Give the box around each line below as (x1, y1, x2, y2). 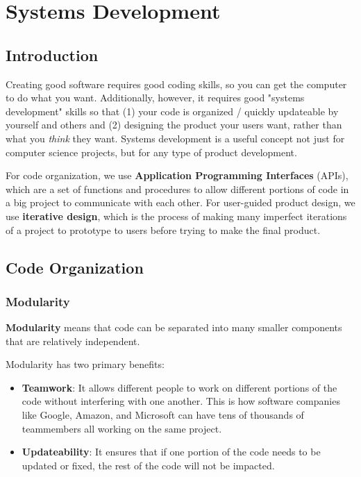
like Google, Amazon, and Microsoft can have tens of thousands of (22, 408, 304, 422)
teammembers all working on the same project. (22, 421, 222, 435)
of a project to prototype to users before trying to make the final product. (6, 222, 321, 237)
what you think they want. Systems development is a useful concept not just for (6, 131, 345, 145)
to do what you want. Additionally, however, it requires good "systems (6, 90, 305, 105)
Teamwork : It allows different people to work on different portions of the (22, 380, 337, 394)
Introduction (6, 44, 99, 65)
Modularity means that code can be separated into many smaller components (6, 320, 342, 335)
